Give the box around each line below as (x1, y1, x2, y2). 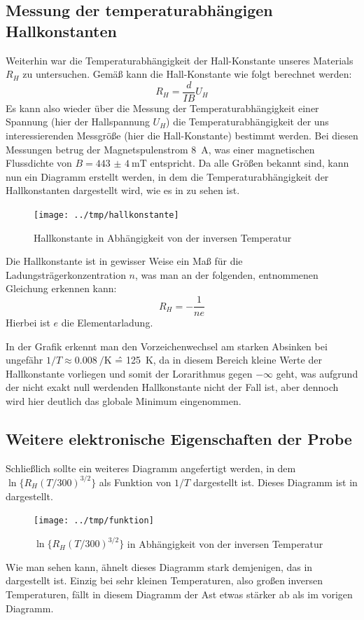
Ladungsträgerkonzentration (6, 267, 126, 282)
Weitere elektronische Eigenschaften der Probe (6, 428, 352, 450)
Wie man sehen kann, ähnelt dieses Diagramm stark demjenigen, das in (6, 559, 313, 574)
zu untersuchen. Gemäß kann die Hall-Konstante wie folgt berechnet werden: (22, 67, 352, 81)
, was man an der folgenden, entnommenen (135, 267, 318, 282)
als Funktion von (99, 474, 171, 489)
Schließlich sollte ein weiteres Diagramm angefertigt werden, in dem (6, 460, 296, 475)
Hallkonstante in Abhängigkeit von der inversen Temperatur (34, 230, 292, 244)
